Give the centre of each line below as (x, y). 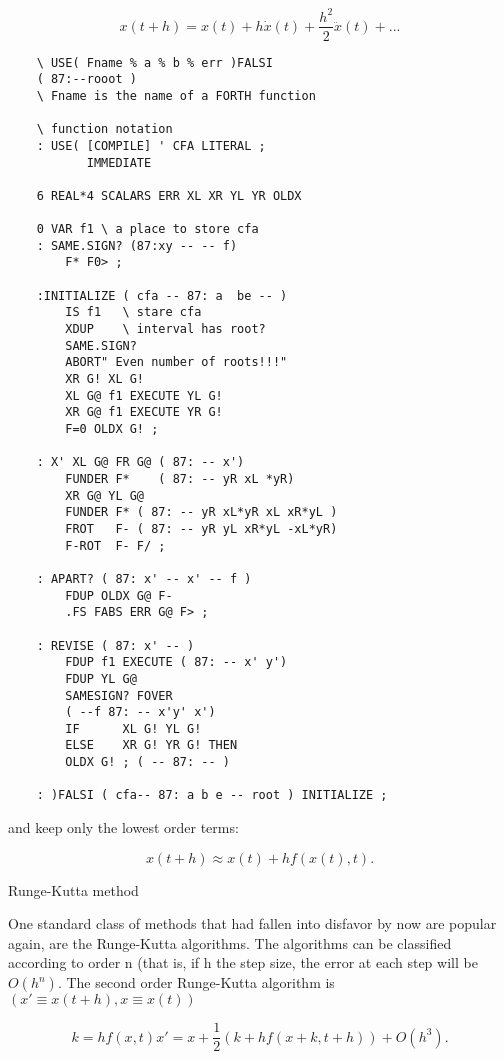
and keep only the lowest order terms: (123, 827)
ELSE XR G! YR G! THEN (151, 745)
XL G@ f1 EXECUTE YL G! (144, 395)
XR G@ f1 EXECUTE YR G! (144, 412)
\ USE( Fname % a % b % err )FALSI (154, 62)
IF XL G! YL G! (133, 728)
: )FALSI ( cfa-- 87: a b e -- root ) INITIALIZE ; (212, 795)
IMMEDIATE (119, 162)
